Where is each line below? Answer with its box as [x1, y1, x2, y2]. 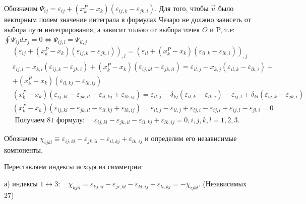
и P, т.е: [210, 24, 235, 34]
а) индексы [4, 178, 38, 189]
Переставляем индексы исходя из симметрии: [4, 161, 143, 172]
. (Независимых [198, 178, 247, 189]
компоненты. [4, 144, 43, 155]
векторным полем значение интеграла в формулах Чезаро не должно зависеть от [4, 14, 251, 24]
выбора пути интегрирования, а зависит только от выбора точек [4, 24, 200, 34]
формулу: [56, 116, 85, 124]
